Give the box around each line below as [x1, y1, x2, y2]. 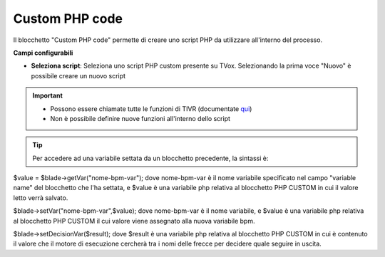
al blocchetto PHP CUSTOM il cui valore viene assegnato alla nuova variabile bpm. [13, 216, 255, 225]
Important [32, 91, 63, 100]
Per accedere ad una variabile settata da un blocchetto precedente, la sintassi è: [32, 154, 269, 162]
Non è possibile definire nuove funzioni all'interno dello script [50, 114, 231, 122]
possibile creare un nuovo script [31, 71, 126, 80]
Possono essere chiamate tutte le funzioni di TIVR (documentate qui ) [50, 104, 252, 113]
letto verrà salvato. [13, 193, 68, 202]
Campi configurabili [13, 48, 73, 57]
